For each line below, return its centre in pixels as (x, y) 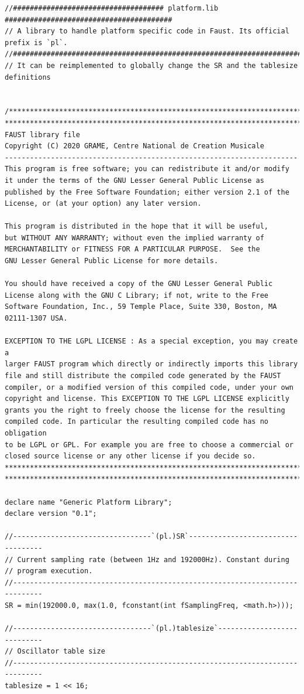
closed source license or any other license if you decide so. (130, 456)
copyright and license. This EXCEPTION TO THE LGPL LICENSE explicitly (147, 399)
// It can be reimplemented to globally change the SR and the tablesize (151, 65)
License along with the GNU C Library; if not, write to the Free (137, 295)
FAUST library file (42, 135)
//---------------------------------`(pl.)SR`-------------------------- (151, 537)
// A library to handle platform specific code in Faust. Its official (147, 31)
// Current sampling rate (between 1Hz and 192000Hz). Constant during (147, 559)
